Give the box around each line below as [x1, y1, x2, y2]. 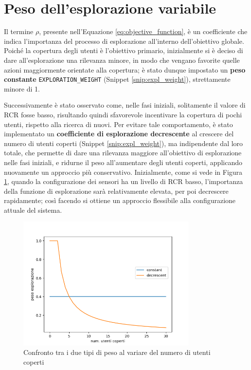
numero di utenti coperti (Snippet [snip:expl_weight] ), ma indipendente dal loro [4, 138, 243, 148]
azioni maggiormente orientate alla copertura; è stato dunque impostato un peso [4, 64, 246, 74]
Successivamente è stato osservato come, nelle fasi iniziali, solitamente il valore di [4, 100, 246, 110]
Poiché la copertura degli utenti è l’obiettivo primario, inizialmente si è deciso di [4, 45, 243, 55]
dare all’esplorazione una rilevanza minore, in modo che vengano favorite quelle [4, 55, 240, 65]
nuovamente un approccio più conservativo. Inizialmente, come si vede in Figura [4, 166, 243, 177]
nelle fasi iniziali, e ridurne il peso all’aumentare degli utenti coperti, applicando [4, 157, 242, 167]
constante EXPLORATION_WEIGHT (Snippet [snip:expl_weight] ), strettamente [4, 74, 231, 84]
